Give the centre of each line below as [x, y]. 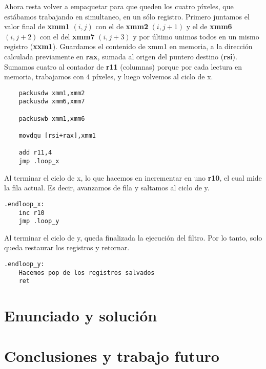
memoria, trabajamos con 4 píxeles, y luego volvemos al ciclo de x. [109, 77]
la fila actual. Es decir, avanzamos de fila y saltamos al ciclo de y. [107, 188]
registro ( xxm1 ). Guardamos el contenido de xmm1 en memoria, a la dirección [128, 46]
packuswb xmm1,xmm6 [52, 118]
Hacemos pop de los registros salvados [87, 273]
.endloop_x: [24, 204]
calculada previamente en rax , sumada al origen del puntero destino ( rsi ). [121, 56]
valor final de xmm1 [37, 26]
